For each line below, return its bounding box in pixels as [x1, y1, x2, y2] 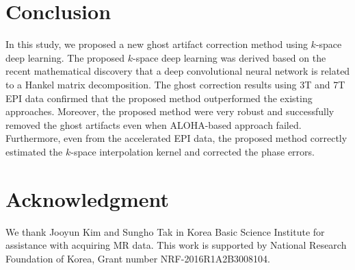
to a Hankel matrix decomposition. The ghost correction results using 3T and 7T [5, 77, 345, 91]
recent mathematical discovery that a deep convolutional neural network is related [5, 64, 350, 78]
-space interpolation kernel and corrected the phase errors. [70, 144, 315, 158]
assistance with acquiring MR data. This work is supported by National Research [5, 238, 347, 252]
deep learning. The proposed [5, 50, 125, 64]
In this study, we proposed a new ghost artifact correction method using [5, 37, 308, 51]
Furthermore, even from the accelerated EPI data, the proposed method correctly [5, 131, 347, 145]
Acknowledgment [5, 184, 169, 212]
